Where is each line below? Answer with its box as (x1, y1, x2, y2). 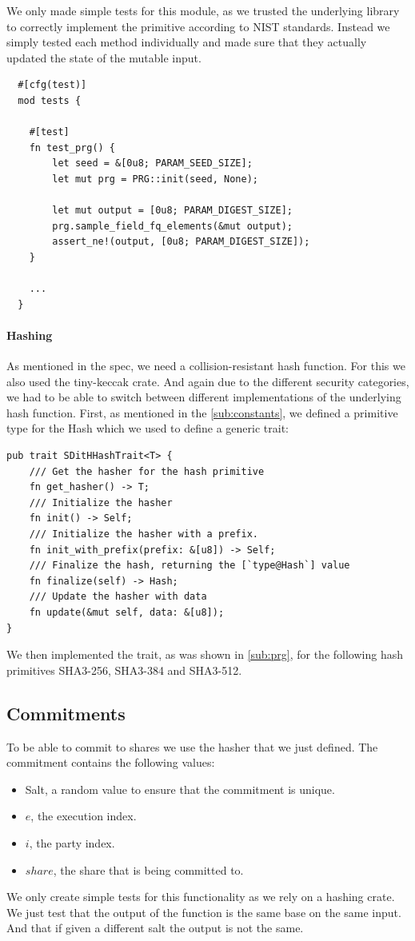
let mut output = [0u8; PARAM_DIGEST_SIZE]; (52, 205, 293, 217)
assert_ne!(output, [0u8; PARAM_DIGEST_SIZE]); (52, 236, 310, 248)
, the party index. (29, 834, 115, 851)
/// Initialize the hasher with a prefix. (29, 528, 258, 540)
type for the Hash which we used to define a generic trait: (6, 420, 289, 437)
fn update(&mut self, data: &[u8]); (29, 606, 225, 618)
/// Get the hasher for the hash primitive (29, 465, 265, 477)
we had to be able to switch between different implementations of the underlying (6, 389, 401, 405)
